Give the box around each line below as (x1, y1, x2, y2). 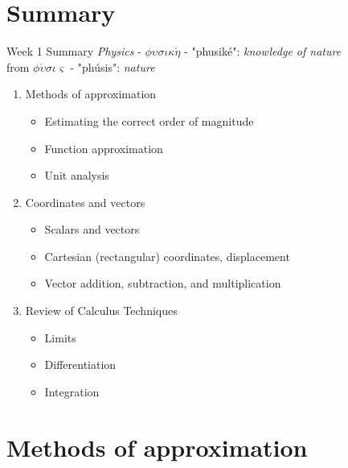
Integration (44, 383, 100, 400)
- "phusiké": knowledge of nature (184, 43, 342, 60)
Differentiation (44, 356, 117, 373)
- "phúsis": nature (70, 58, 155, 75)
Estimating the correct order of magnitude (44, 112, 254, 129)
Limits (44, 329, 76, 346)
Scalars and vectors (44, 221, 140, 238)
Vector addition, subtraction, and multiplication (44, 275, 281, 292)
